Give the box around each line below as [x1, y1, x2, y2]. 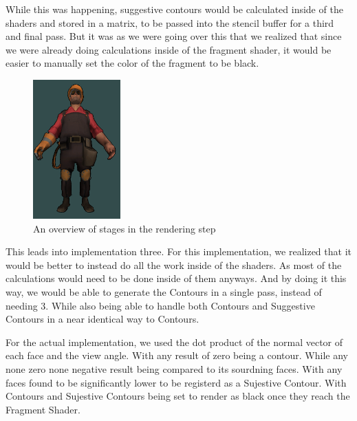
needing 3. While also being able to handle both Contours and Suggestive [6, 298, 315, 312]
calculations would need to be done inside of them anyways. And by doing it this [6, 271, 347, 285]
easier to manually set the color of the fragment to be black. [6, 56, 259, 70]
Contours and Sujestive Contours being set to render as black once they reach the [6, 389, 350, 403]
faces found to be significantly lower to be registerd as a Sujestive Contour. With [6, 375, 347, 389]
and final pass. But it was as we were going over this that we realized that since [6, 29, 342, 43]
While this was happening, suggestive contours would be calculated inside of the [6, 2, 343, 16]
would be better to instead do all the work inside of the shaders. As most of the [6, 257, 342, 272]
